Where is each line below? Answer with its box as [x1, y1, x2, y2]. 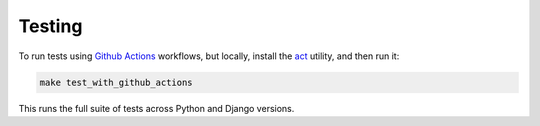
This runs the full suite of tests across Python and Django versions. [18, 102, 295, 114]
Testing [18, 15, 83, 37]
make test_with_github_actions [39, 76, 194, 88]
